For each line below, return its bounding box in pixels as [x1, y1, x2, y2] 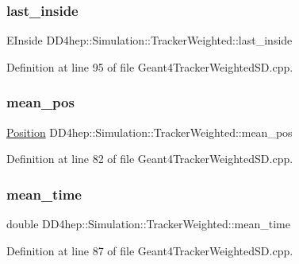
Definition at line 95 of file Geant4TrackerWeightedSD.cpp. [6, 58, 293, 75]
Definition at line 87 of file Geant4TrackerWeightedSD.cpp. [6, 242, 293, 258]
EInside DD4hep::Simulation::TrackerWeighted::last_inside [6, 32, 293, 49]
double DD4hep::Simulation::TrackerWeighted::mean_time [6, 215, 290, 232]
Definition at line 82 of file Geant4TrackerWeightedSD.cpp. [6, 150, 293, 167]
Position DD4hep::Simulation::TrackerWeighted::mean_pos [6, 123, 293, 140]
